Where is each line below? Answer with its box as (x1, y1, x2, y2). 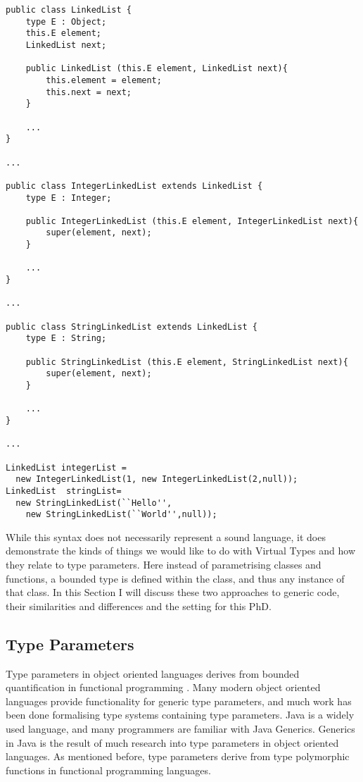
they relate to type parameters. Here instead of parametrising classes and (6, 557, 321, 572)
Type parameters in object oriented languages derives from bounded (6, 666, 300, 681)
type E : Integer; (25, 192, 112, 203)
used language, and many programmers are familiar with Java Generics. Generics (6, 721, 355, 736)
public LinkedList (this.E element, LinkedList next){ (25, 63, 288, 74)
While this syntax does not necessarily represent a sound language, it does (6, 529, 326, 544)
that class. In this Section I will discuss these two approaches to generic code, (6, 585, 340, 600)
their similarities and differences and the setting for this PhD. (6, 598, 272, 613)
